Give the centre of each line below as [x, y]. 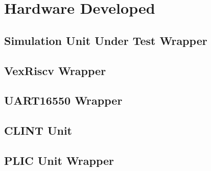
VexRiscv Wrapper [55, 70]
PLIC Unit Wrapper [59, 160]
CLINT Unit [38, 130]
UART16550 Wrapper [63, 100]
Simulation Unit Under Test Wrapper [106, 40]
